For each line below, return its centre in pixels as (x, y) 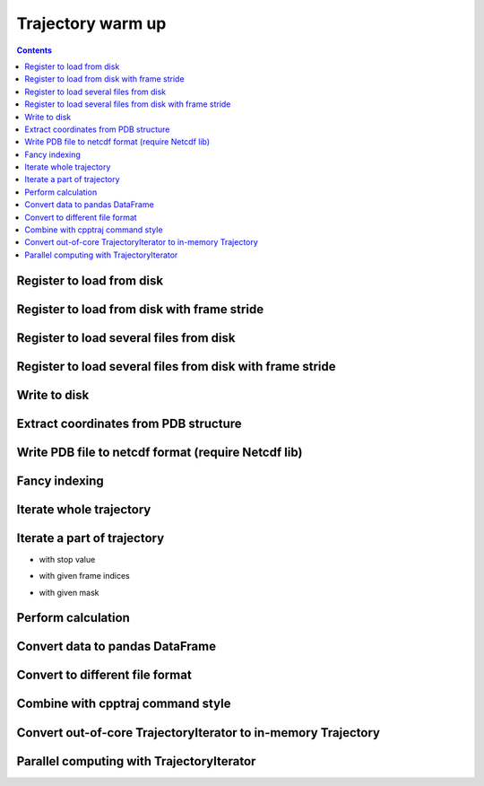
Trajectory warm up (91, 23)
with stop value (67, 559)
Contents (35, 50)
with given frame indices (84, 576)
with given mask (69, 592)
